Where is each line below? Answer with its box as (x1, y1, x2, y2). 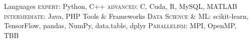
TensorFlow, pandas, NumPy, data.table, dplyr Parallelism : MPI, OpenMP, (4, 20, 237, 31)
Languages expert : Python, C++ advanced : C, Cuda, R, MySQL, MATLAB (4, 1, 237, 11)
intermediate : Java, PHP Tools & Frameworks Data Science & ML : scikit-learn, (4, 10, 249, 21)
